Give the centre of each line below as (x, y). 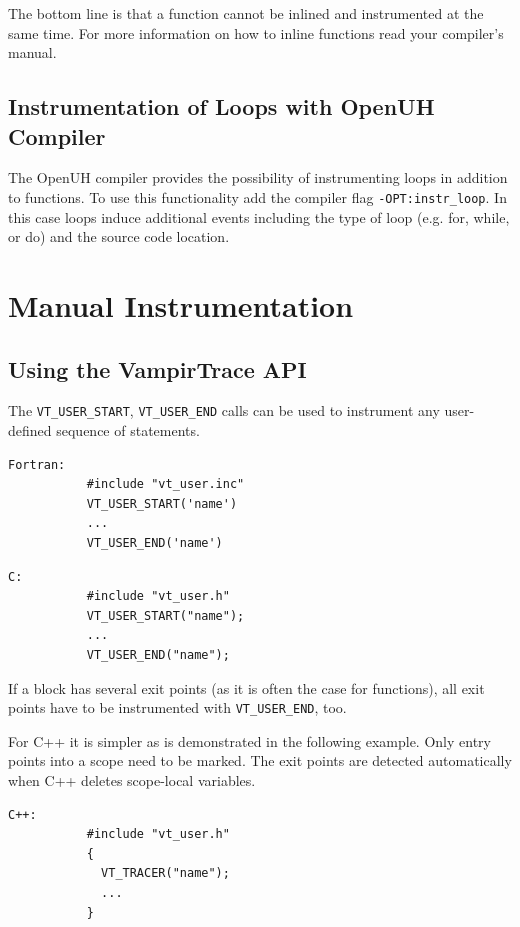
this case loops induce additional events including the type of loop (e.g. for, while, (259, 216)
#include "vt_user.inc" (165, 484)
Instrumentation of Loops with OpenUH (221, 106)
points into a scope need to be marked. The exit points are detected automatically (260, 760)
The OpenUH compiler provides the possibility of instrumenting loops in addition (258, 177)
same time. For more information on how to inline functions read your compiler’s (256, 32)
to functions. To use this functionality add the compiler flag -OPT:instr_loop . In (257, 196)
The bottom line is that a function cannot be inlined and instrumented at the (246, 13)
